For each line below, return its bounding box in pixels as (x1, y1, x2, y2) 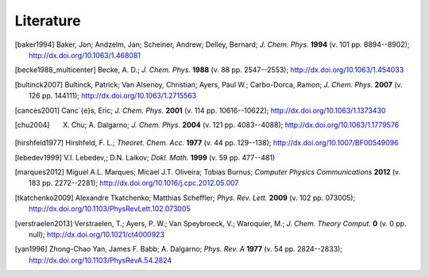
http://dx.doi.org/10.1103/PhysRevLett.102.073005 (29, 204, 191, 214)
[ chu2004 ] (14, 120, 50, 129)
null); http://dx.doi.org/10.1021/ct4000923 (29, 230, 165, 240)
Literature (14, 12, 81, 29)
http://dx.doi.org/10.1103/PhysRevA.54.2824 (29, 255, 172, 265)
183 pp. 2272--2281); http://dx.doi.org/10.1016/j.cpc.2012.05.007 (29, 179, 239, 188)
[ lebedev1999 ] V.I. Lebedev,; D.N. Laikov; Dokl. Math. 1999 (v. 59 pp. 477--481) (14, 152, 276, 162)
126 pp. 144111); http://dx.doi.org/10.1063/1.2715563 (29, 91, 197, 101)
